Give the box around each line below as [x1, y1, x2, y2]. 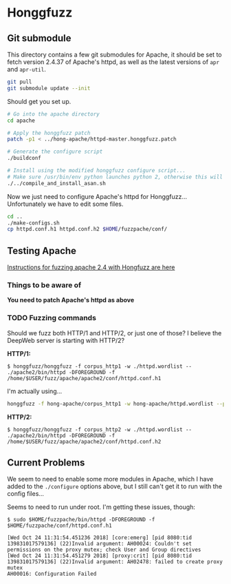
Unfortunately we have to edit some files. [7, 200, 124, 208]
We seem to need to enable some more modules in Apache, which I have [7, 475, 214, 483]
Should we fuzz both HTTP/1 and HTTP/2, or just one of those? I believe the [7, 328, 222, 337]
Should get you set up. [7, 97, 71, 105]
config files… [7, 490, 45, 498]
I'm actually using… [7, 387, 63, 395]
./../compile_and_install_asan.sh [7, 180, 107, 187]
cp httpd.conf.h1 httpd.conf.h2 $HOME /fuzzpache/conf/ [7, 226, 168, 233]
